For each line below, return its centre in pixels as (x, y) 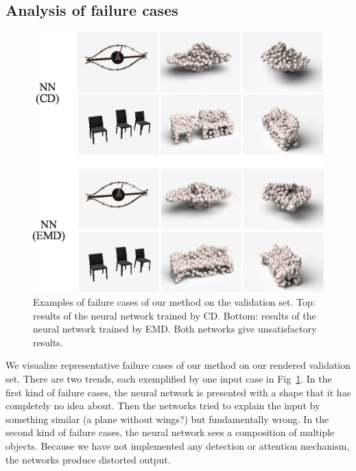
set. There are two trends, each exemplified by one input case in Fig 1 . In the (169, 379)
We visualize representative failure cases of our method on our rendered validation (178, 365)
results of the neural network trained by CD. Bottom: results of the (175, 315)
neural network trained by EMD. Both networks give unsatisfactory (175, 329)
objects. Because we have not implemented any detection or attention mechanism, (178, 446)
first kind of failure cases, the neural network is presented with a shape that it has (178, 392)
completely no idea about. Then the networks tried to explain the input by (163, 406)
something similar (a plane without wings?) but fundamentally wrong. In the (167, 419)
